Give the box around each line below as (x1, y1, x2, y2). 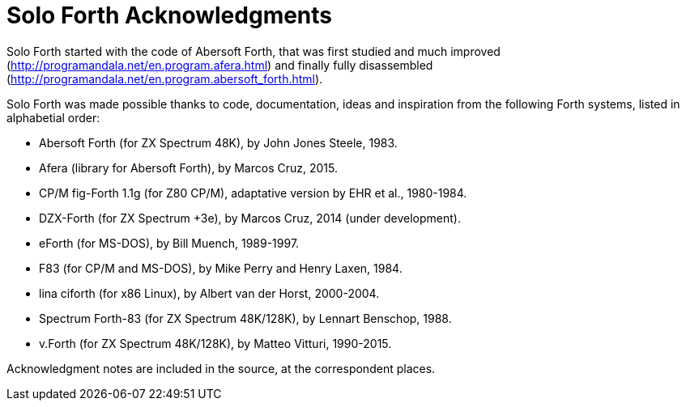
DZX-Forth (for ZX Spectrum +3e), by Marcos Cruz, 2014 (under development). (39, 210, 461, 225)
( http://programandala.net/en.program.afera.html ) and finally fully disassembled (6, 57, 433, 72)
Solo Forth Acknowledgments (6, 2, 333, 29)
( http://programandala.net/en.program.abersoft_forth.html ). (6, 71, 323, 86)
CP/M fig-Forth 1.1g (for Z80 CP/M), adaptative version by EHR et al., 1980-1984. (39, 185, 467, 200)
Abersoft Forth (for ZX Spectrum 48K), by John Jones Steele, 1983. (39, 135, 398, 150)
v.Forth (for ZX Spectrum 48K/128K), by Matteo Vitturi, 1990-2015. (39, 336, 392, 350)
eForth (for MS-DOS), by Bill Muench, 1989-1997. (39, 235, 300, 250)
